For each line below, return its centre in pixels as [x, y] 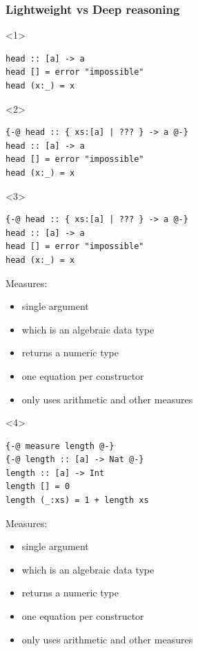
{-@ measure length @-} [60, 446]
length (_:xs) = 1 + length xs [77, 501]
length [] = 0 [38, 487]
